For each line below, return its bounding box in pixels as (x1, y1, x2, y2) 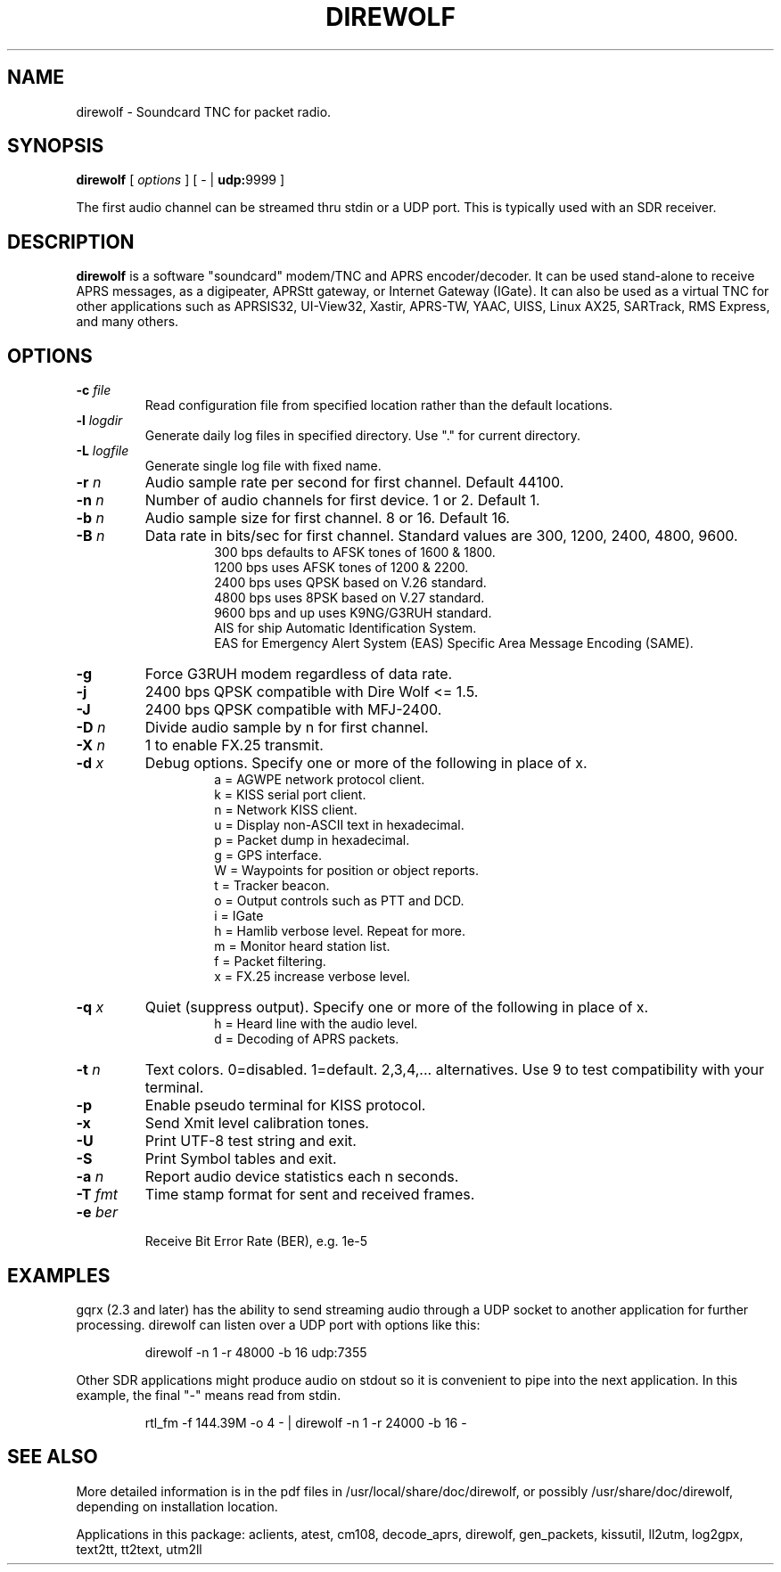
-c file (76, 382, 111, 398)
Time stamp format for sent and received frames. (144, 1185, 475, 1204)
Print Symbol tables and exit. (144, 1150, 337, 1168)
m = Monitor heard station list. (214, 938, 390, 954)
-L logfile (76, 443, 129, 459)
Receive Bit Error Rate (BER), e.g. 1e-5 (144, 1233, 368, 1249)
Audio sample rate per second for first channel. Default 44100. (144, 473, 564, 492)
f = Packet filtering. (214, 954, 326, 970)
